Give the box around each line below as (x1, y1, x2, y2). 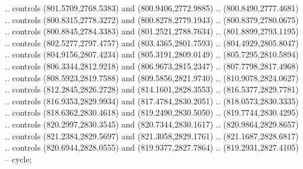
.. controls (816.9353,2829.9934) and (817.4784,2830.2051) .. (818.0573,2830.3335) (5, 94, 299, 107)
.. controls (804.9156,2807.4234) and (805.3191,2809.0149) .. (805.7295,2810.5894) (5, 48, 299, 60)
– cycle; (5, 152, 32, 165)
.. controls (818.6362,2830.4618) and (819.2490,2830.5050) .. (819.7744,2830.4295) (5, 106, 299, 119)
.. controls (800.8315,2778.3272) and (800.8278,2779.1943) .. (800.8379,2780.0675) (5, 13, 299, 25)
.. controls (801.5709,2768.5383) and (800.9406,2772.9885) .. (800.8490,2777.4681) (5, 2, 299, 14)
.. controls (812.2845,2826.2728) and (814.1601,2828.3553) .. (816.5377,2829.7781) (5, 83, 299, 95)
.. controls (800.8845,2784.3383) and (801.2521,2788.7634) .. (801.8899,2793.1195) (5, 25, 299, 37)
